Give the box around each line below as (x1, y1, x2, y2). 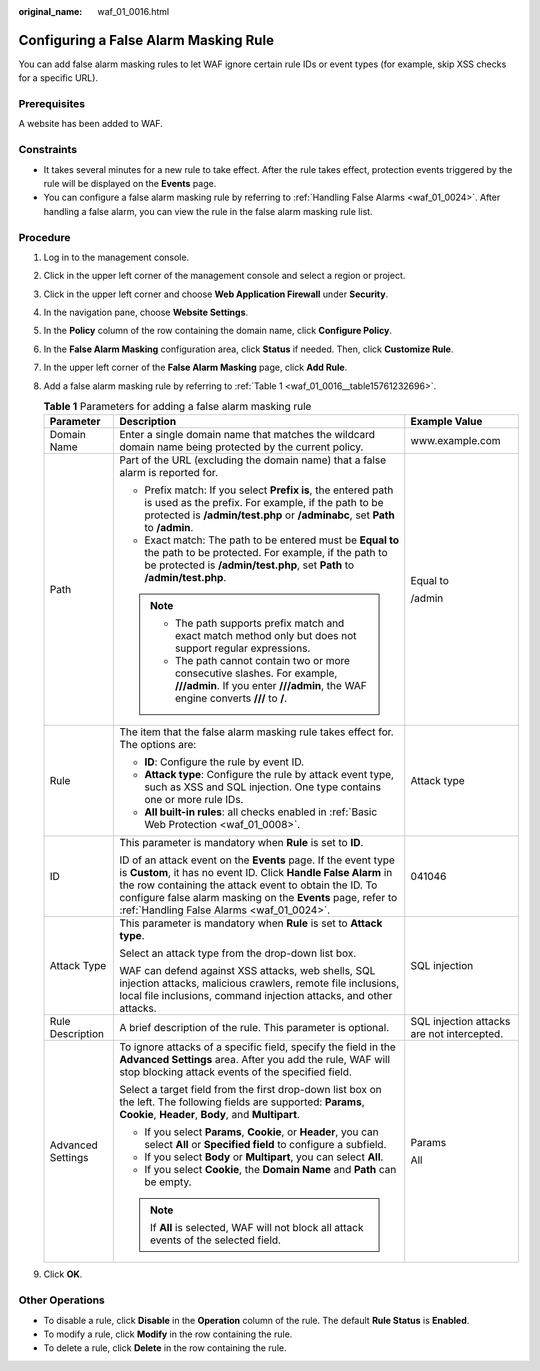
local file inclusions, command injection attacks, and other (119, 989, 393, 1003)
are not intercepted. (410, 1027, 504, 1041)
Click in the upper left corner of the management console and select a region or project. (43, 270, 406, 282)
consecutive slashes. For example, (175, 666, 338, 680)
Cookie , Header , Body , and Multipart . (119, 1108, 300, 1122)
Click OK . (43, 1268, 83, 1280)
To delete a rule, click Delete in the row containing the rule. (43, 1342, 287, 1354)
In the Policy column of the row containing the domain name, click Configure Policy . (43, 325, 392, 337)
